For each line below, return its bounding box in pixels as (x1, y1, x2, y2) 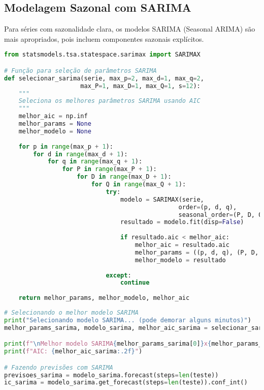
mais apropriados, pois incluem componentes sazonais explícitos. (4, 33, 204, 44)
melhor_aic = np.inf (18, 113, 88, 120)
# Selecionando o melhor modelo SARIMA (4, 309, 139, 317)
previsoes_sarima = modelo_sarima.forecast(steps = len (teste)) (4, 371, 219, 379)
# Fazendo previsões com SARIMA (4, 364, 113, 371)
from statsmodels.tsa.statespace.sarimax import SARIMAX (4, 51, 201, 59)
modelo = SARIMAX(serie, (120, 196, 204, 203)
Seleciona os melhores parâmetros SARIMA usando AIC (18, 97, 201, 105)
